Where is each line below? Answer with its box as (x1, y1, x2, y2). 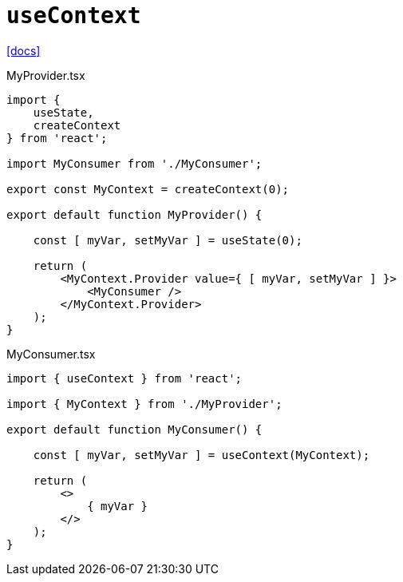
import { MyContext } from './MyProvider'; (6, 397, 282, 410)
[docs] (6, 43, 41, 57)
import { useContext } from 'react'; (6, 371, 243, 385)
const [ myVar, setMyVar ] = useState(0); (33, 233, 302, 247)
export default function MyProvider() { (6, 208, 263, 221)
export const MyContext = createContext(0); (6, 182, 290, 196)
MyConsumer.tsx (6, 346, 96, 361)
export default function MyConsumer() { (6, 422, 263, 436)
